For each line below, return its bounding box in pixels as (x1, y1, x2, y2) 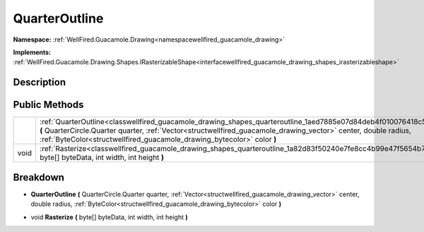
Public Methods (13, 99, 84, 111)
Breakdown (13, 171, 65, 183)
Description (13, 76, 66, 88)
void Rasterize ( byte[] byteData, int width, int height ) (30, 212, 188, 221)
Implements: (13, 48, 52, 56)
